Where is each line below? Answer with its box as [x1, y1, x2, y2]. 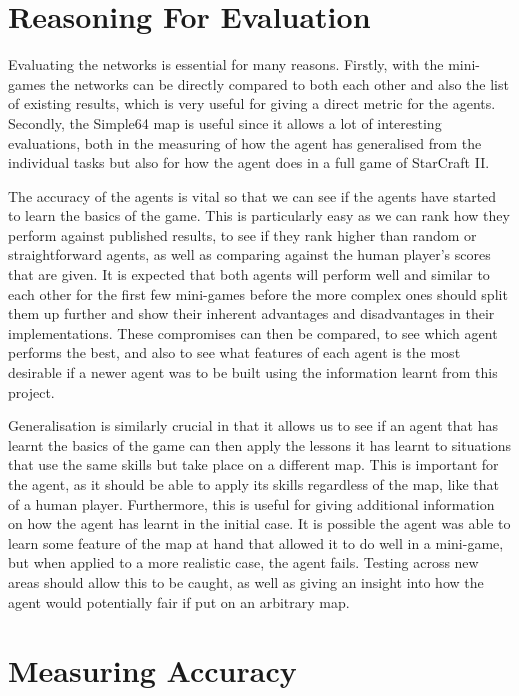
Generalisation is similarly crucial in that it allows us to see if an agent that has [8, 415, 498, 436]
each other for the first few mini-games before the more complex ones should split [8, 283, 508, 304]
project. [8, 381, 55, 402]
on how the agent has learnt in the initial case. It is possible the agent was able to [8, 513, 511, 534]
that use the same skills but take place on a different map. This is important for [8, 454, 499, 475]
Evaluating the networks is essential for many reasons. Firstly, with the [8, 54, 444, 75]
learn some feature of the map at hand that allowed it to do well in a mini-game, [8, 532, 504, 553]
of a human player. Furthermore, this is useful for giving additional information [8, 493, 495, 514]
